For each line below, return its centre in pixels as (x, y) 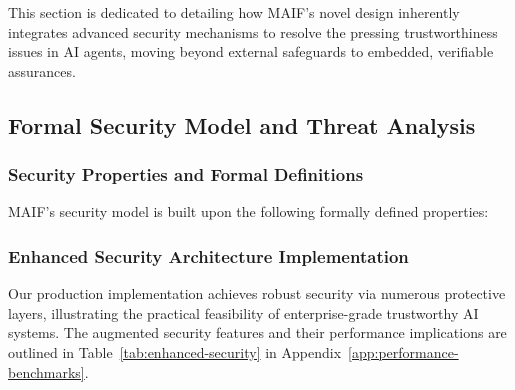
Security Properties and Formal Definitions (186, 174)
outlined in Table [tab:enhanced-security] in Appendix (175, 351)
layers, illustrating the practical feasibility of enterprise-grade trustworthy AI (243, 312)
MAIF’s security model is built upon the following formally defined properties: (248, 211)
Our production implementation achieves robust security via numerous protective (257, 293)
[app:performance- (403, 351)
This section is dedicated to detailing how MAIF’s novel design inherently (234, 12)
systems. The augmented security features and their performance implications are (257, 332)
